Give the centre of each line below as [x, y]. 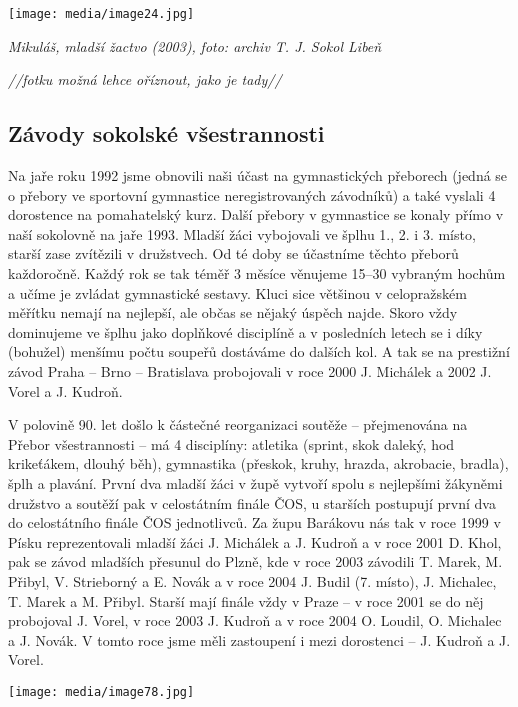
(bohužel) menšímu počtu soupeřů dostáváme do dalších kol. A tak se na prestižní [259, 351]
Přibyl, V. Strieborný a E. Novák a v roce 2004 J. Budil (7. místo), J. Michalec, [252, 580]
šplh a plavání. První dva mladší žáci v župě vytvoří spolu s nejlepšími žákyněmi [255, 482]
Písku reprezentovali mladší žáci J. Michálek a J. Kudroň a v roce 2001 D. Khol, [255, 541]
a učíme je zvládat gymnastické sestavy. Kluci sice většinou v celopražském [237, 292]
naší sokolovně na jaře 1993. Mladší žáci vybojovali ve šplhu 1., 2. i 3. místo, [242, 233]
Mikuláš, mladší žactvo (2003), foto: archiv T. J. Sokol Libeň [195, 45]
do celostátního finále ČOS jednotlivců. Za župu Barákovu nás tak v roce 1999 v [254, 522]
